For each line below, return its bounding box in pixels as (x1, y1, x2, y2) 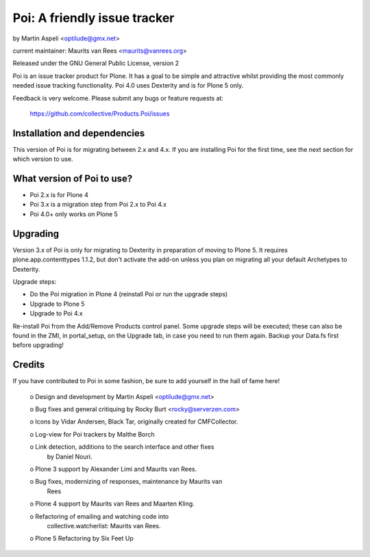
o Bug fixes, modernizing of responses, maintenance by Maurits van (29, 478, 223, 486)
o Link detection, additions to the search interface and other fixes (29, 443, 214, 451)
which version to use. (12, 155, 73, 164)
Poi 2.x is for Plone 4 (29, 191, 88, 199)
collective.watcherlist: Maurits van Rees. (47, 521, 161, 530)
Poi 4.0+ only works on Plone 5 (29, 209, 118, 218)
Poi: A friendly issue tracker (12, 10, 175, 25)
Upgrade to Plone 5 (29, 300, 85, 308)
